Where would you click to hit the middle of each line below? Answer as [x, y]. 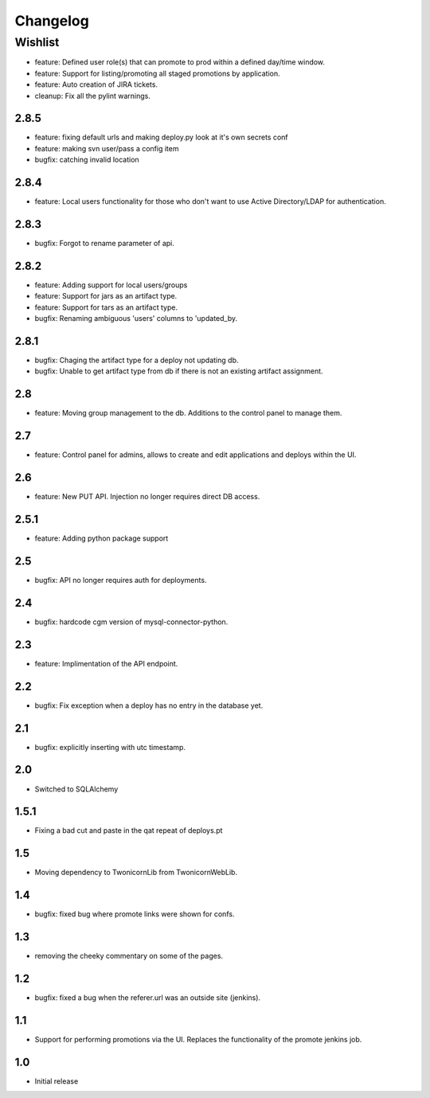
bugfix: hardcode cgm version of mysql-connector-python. [131, 622]
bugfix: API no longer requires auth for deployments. [121, 580]
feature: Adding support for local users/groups [111, 285]
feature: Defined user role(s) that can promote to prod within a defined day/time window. [180, 62]
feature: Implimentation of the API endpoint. [106, 663]
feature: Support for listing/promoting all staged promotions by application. [157, 73]
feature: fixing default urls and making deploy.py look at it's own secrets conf [161, 137]
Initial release [57, 1081]
